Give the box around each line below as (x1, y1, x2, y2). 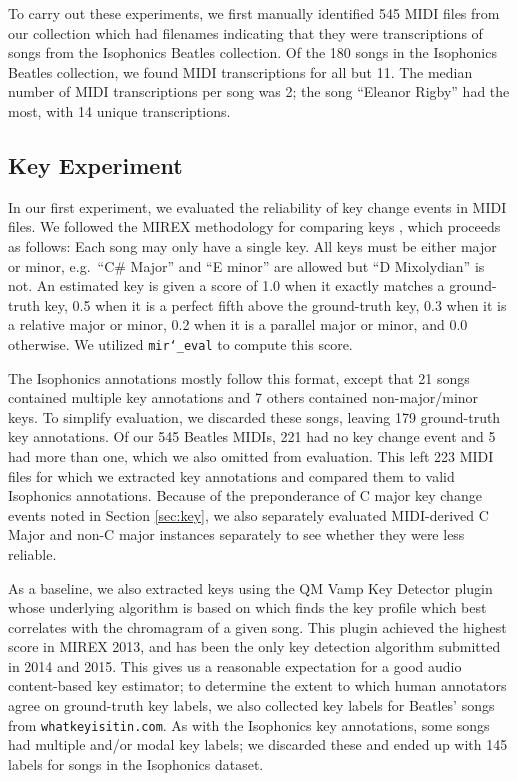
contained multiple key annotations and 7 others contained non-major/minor (8, 387, 479, 408)
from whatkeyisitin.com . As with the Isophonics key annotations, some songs (8, 714, 490, 735)
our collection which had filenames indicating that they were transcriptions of (8, 22, 483, 43)
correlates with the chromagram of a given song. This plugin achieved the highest (8, 616, 507, 637)
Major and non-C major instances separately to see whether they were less (8, 524, 465, 545)
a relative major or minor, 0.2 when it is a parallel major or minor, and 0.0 (8, 314, 468, 335)
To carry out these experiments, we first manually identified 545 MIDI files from (8, 3, 500, 23)
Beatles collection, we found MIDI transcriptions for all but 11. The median (8, 61, 473, 82)
